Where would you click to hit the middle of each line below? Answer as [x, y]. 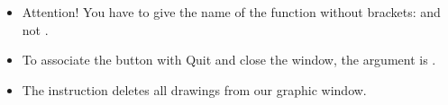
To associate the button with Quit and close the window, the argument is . [229, 60]
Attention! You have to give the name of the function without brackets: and [231, 12]
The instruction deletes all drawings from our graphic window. [194, 89]
